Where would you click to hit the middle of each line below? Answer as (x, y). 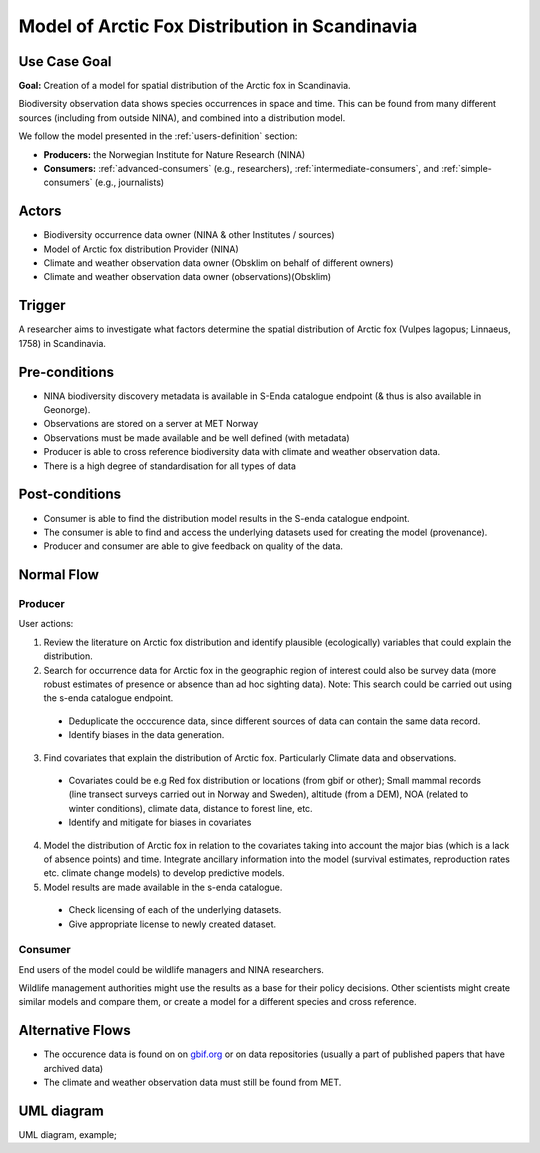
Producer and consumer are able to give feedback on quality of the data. (193, 546)
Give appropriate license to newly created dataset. (172, 924)
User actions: (46, 624)
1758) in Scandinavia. (62, 343)
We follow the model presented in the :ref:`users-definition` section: (158, 136)
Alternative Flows (74, 1030)
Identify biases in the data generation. (146, 735)
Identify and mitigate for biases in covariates (160, 822)
